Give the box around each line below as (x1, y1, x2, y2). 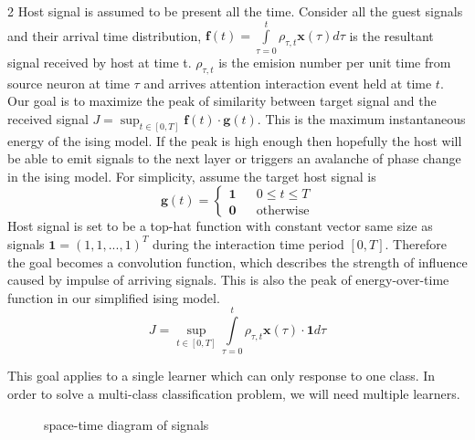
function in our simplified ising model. (7, 288, 220, 307)
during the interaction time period (153, 234, 344, 253)
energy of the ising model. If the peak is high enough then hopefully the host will (7, 131, 462, 150)
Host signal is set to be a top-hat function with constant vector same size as (7, 216, 433, 236)
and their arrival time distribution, (7, 26, 202, 45)
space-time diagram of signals (44, 414, 209, 434)
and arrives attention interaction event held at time (143, 73, 432, 92)
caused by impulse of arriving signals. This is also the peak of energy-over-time (7, 270, 449, 289)
